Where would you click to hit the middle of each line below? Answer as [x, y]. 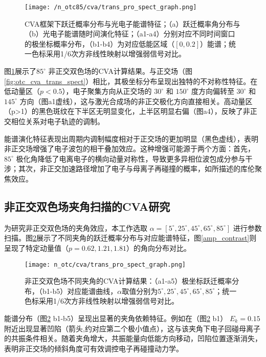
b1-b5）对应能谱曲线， [80, 291]
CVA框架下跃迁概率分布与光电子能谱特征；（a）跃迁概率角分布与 [132, 23]
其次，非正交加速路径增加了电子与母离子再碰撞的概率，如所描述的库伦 [136, 168]
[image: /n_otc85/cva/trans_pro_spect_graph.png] [111, 7]
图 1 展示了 [20, 71]
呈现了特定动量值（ [36, 247]
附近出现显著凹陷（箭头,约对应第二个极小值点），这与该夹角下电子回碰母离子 [132, 328]
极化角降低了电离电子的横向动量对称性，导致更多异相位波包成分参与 [131, 158]
